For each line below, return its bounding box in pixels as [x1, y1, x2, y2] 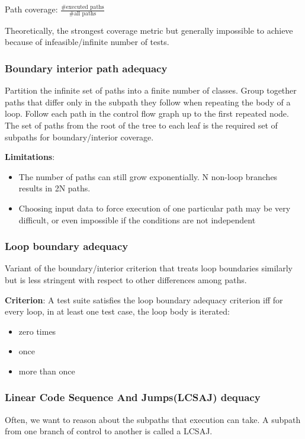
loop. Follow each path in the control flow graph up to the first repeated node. [5, 107, 289, 120]
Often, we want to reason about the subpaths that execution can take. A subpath [5, 413, 301, 425]
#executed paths [61, 4, 104, 10]
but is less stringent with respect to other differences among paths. [5, 273, 247, 286]
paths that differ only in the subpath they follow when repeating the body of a [5, 95, 291, 108]
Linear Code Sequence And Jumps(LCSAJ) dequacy [5, 390, 261, 405]
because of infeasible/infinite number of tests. [5, 36, 169, 48]
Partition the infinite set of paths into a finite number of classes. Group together [5, 84, 297, 97]
